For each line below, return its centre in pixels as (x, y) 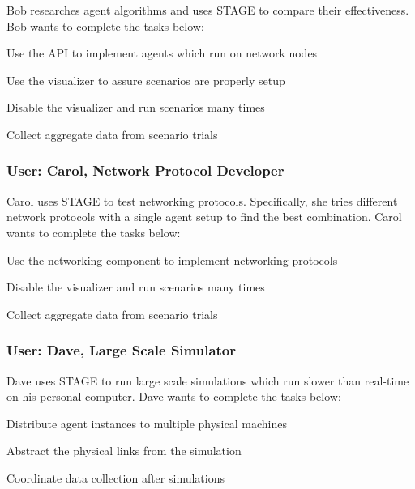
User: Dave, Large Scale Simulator (122, 350)
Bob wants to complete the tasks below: (105, 26)
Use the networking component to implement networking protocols (172, 259)
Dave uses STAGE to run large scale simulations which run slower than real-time (208, 380)
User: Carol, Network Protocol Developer (145, 170)
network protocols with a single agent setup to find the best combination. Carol (204, 217)
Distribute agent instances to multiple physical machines (147, 423)
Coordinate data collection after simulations (116, 477)
